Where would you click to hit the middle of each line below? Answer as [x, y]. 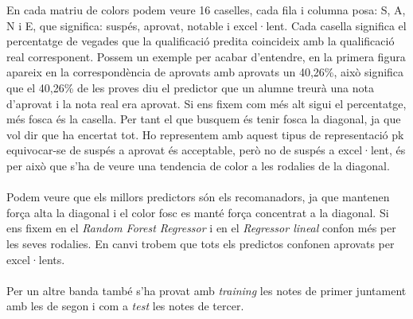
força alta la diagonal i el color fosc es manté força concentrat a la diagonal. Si [198, 212]
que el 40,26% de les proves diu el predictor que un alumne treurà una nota [190, 87]
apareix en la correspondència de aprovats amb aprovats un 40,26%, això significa [205, 72]
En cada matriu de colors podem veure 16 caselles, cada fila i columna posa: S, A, [206, 10]
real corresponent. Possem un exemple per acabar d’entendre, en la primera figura [206, 56]
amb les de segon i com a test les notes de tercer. [125, 306]
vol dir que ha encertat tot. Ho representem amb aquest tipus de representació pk [205, 134]
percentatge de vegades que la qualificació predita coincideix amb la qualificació [201, 41]
